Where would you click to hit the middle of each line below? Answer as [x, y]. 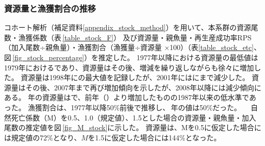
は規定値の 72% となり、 [43, 137]
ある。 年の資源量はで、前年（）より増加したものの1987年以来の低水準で [127, 97]
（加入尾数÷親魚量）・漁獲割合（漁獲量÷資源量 [83, 47]
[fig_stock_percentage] [48, 57]
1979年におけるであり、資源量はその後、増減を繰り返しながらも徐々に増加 [129, 67]
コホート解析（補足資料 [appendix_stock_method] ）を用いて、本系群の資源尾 [131, 27]
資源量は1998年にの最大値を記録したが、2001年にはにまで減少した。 [135, 77]
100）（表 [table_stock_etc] [212, 47]
